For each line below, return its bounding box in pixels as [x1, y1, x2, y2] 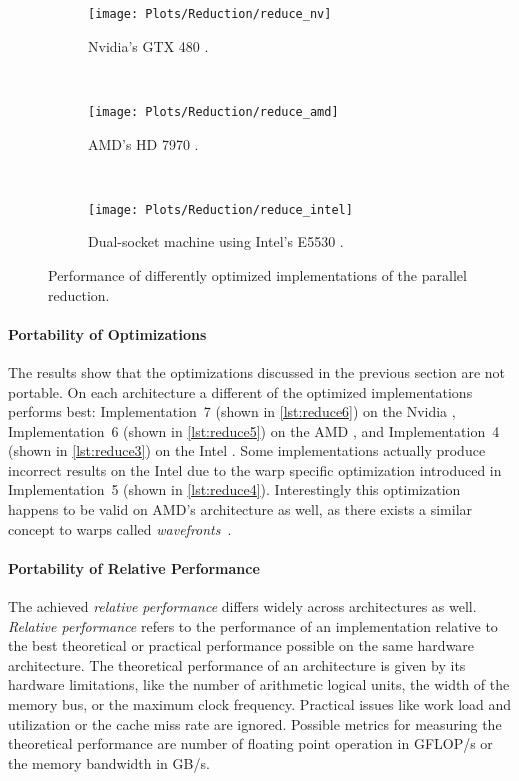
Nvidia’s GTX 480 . [88, 35, 209, 56]
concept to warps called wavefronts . [8, 518, 232, 539]
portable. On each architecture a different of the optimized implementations [8, 381, 473, 402]
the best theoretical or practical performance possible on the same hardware [8, 635, 475, 656]
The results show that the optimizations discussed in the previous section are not [8, 361, 505, 382]
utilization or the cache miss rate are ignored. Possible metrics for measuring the [8, 713, 502, 734]
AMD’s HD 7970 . [88, 133, 199, 154]
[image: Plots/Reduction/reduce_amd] [88, 104, 339, 119]
